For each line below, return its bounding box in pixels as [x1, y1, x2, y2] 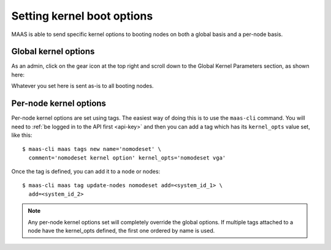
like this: [11, 131, 32, 139]
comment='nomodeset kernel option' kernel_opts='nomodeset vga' [28, 154, 226, 161]
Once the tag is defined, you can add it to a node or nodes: [11, 168, 161, 175]
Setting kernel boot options [11, 9, 153, 23]
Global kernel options [11, 46, 95, 57]
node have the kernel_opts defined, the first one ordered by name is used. [28, 227, 215, 235]
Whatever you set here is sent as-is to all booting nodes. [11, 83, 154, 90]
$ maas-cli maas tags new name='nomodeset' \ [22, 145, 162, 153]
